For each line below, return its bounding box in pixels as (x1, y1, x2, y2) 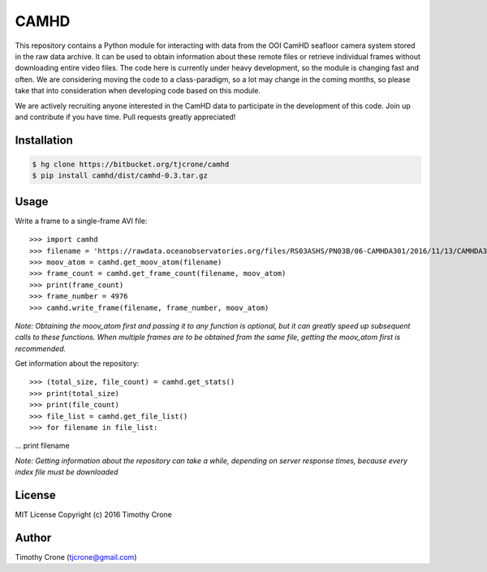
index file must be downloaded (15, 467, 119, 477)
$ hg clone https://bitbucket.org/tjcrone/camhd (32, 159, 230, 169)
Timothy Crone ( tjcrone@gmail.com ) (15, 553, 137, 562)
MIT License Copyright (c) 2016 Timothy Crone (15, 510, 172, 519)
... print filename (15, 441, 70, 450)
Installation (15, 133, 73, 147)
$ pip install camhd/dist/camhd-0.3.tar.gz (32, 171, 209, 180)
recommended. (15, 343, 67, 353)
